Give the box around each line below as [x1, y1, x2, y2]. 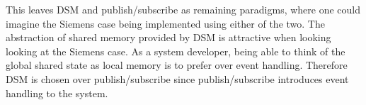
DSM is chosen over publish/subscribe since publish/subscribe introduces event [6, 71, 349, 86]
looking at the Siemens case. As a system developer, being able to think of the [6, 43, 345, 58]
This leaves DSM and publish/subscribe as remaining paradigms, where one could [6, 2, 361, 16]
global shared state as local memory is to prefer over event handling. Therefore [6, 57, 348, 72]
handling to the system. [6, 85, 108, 100]
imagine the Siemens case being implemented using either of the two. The [6, 16, 325, 31]
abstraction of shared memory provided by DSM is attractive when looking [6, 30, 331, 45]
